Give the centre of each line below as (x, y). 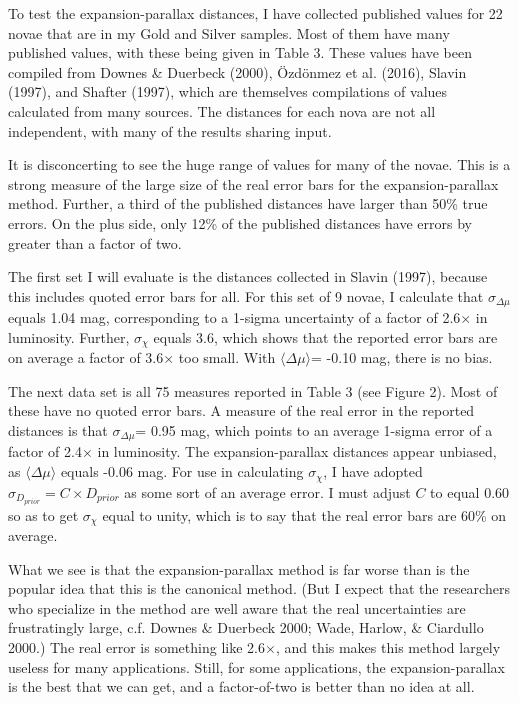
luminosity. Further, (69, 336)
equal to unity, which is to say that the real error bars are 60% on (304, 514)
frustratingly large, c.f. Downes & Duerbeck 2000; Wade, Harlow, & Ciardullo (246, 627)
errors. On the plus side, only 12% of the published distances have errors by (240, 222)
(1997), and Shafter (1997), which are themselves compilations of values (228, 91)
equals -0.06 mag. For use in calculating (182, 471)
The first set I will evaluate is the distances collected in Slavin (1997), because (248, 276)
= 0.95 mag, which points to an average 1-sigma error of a (314, 430)
